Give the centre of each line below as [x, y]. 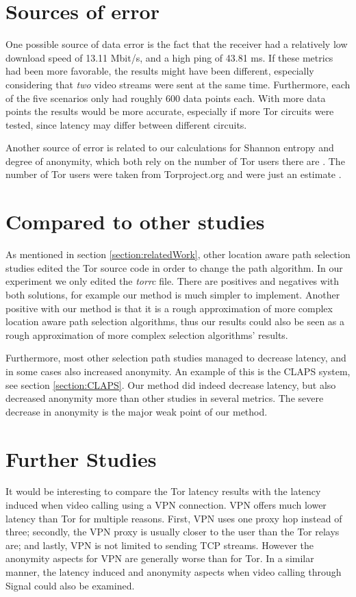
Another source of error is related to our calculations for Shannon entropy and [170, 148]
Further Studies [81, 458]
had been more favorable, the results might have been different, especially [160, 71]
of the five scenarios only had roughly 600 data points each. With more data [166, 98]
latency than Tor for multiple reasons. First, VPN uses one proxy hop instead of [174, 518]
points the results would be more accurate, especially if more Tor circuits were [170, 111]
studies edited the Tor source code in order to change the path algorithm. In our [174, 267]
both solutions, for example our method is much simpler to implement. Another [173, 294]
